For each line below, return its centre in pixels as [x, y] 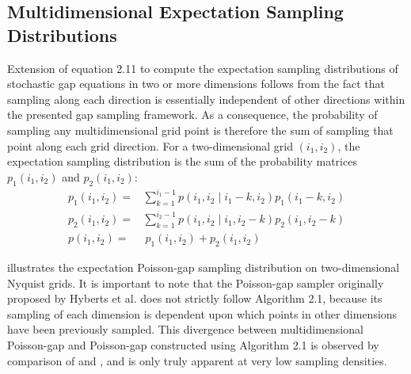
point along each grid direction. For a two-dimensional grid [150, 145]
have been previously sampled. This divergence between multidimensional [185, 329]
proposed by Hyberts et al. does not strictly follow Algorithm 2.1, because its [195, 298]
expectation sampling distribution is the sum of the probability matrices [182, 161]
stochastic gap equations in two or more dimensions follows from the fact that [196, 84]
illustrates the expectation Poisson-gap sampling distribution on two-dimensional [204, 267]
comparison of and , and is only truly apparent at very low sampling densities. [197, 360]
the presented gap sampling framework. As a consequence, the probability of [192, 114]
